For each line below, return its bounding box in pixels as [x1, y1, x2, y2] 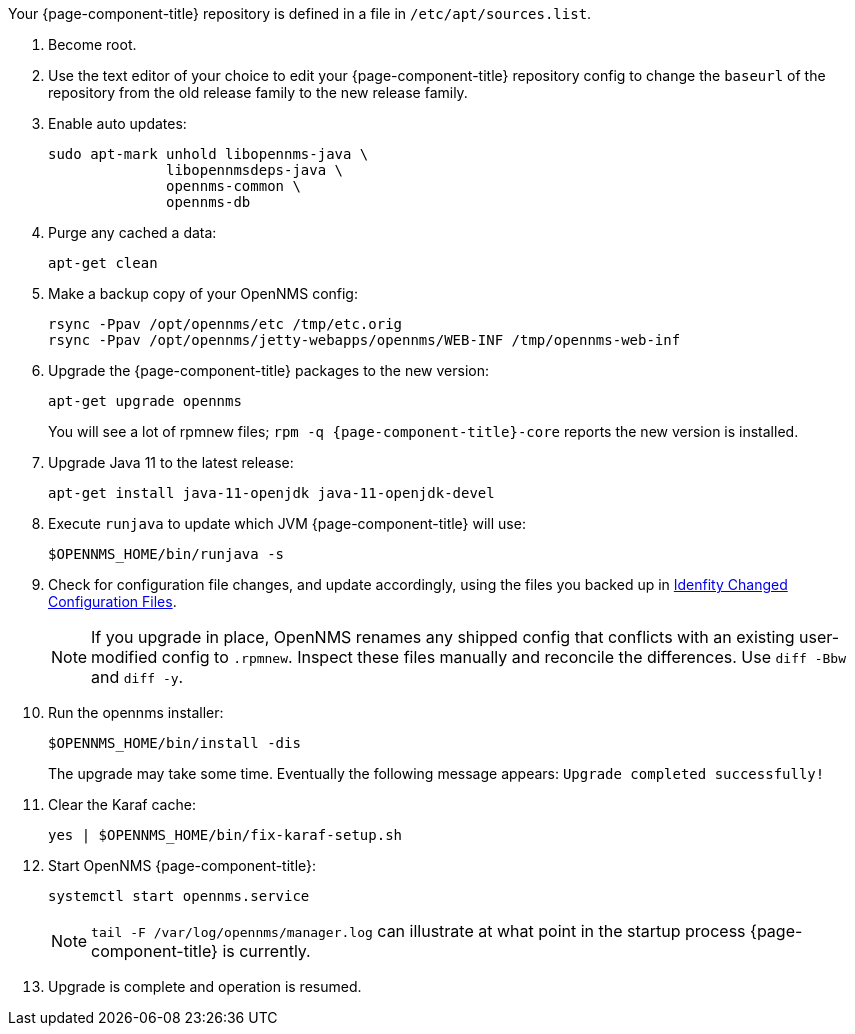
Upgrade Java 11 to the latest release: [48, 454, 294, 471]
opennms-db [166, 194, 251, 210]
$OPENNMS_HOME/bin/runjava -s [48, 546, 285, 562]
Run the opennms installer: [48, 704, 224, 721]
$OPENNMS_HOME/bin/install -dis [48, 735, 301, 751]
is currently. [222, 941, 311, 961]
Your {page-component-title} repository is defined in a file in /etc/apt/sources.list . [8, 5, 592, 22]
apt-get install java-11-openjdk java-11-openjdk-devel [48, 485, 495, 501]
